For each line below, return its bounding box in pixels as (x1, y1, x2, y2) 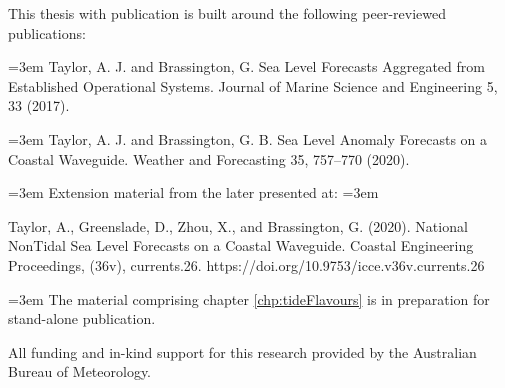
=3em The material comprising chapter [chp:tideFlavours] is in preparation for (8, 288, 490, 309)
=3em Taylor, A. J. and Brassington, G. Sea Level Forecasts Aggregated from (8, 56, 485, 77)
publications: (8, 22, 86, 43)
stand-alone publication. (8, 308, 156, 329)
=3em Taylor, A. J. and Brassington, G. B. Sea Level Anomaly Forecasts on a (8, 128, 488, 149)
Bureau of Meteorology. (8, 361, 152, 382)
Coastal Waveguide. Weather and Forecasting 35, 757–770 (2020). (8, 148, 410, 169)
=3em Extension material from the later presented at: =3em (8, 182, 379, 203)
